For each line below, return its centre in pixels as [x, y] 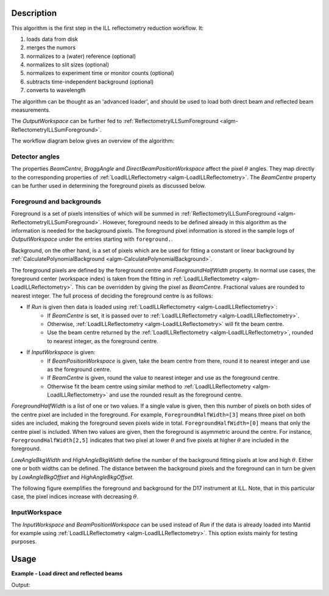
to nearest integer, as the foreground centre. [103, 341]
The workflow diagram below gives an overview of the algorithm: [93, 141]
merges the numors [51, 48]
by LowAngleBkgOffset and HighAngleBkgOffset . [73, 477]
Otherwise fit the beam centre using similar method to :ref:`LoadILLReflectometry [149, 386]
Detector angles [36, 157]
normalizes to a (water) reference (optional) [81, 56]
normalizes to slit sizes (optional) [68, 65]
